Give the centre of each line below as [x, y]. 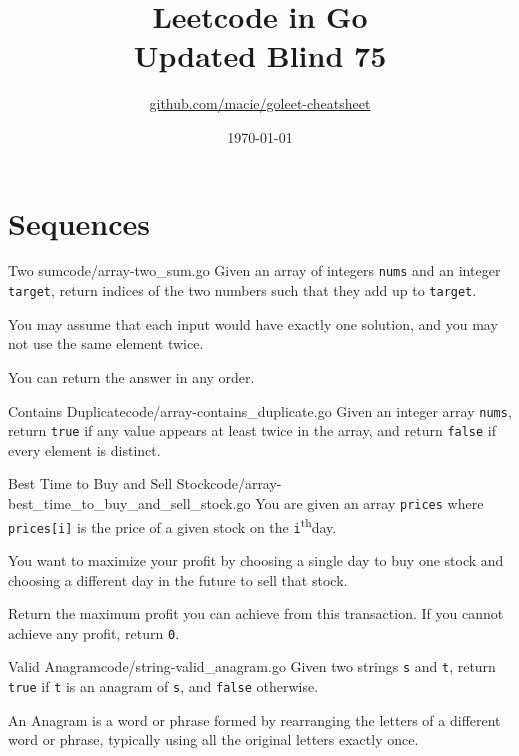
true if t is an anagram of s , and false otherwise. [163, 686]
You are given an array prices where [369, 503]
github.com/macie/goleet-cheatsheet [260, 103]
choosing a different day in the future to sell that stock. [178, 579]
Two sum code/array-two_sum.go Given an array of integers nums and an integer [254, 270]
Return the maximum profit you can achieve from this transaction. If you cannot [256, 613]
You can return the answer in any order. [131, 376]
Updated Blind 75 [260, 55]
